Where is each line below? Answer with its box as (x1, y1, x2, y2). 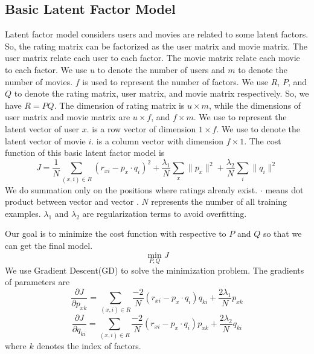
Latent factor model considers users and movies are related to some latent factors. (5, 28, 309, 40)
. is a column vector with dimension (91, 134, 224, 147)
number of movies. (5, 75, 73, 88)
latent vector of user (5, 122, 80, 135)
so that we (263, 227, 302, 240)
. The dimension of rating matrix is (54, 98, 185, 111)
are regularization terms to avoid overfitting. (82, 207, 247, 219)
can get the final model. (5, 239, 93, 251)
